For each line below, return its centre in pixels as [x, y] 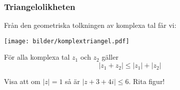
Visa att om [22, 81]
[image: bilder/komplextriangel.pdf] [67, 41]
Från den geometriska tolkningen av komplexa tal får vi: [90, 25]
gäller [110, 57]
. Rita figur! [147, 81]
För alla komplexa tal [37, 57]
